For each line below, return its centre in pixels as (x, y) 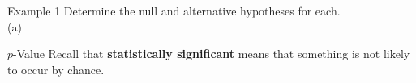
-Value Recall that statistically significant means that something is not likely (212, 54)
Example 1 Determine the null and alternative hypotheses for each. (174, 10)
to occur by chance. (56, 69)
